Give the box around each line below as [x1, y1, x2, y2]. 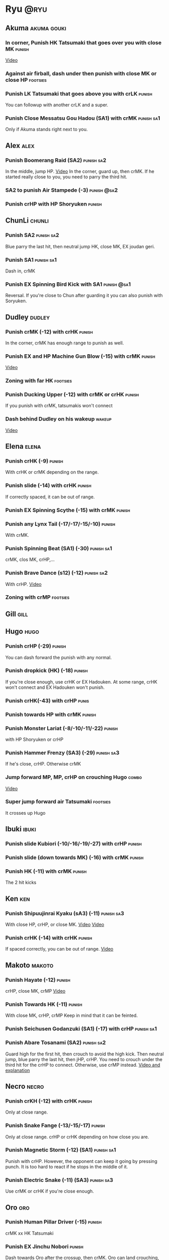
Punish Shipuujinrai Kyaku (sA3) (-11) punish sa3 [5, 909, 124, 917]
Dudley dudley [5, 313, 50, 321]
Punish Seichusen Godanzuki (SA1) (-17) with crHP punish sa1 [5, 1025, 157, 1032]
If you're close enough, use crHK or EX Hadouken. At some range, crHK [5, 679, 158, 685]
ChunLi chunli [5, 216, 49, 225]
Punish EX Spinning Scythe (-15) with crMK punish [5, 506, 130, 514]
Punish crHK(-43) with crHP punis [5, 697, 89, 704]
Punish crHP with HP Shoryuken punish [5, 200, 102, 207]
